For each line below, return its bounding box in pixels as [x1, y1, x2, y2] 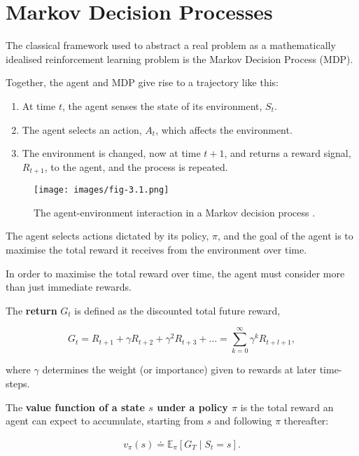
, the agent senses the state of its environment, [62, 98, 262, 113]
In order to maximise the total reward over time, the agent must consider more [6, 265, 345, 280]
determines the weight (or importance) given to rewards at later [42, 362, 316, 377]
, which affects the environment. [155, 122, 293, 137]
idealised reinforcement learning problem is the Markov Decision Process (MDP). [6, 51, 353, 66]
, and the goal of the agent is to [218, 228, 353, 243]
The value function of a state [6, 399, 145, 414]
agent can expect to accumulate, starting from [6, 413, 204, 428]
